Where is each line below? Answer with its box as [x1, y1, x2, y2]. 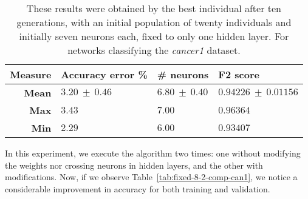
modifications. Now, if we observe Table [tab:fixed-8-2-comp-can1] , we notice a [5, 170, 298, 183]
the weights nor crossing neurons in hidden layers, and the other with [5, 158, 263, 171]
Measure [10, 67, 52, 81]
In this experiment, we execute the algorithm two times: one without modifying [5, 147, 301, 159]
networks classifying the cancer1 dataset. [67, 43, 241, 57]
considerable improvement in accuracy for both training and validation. [5, 182, 270, 195]
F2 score [218, 67, 259, 81]
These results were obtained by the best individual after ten [26, 1, 282, 15]
